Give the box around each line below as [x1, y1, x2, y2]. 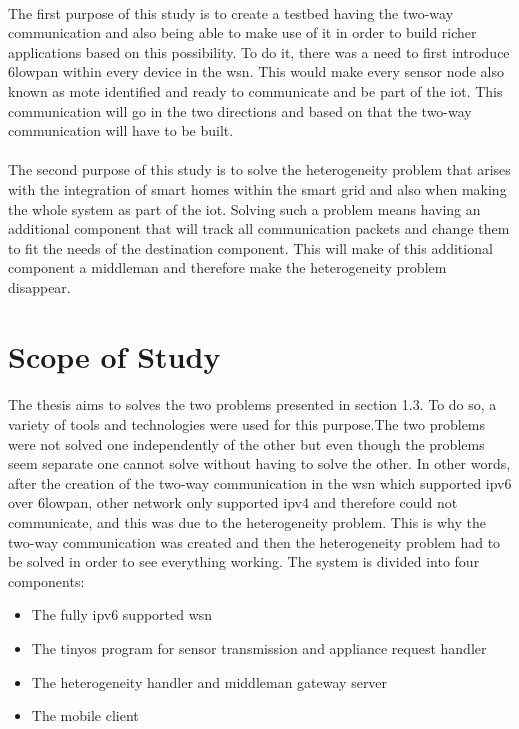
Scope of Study [8, 335, 221, 376]
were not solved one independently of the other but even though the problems [8, 433, 485, 454]
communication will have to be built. [8, 120, 234, 141]
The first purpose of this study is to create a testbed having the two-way [8, 2, 454, 23]
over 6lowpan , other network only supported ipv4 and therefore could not [8, 492, 458, 513]
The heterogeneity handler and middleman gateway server [31, 671, 388, 692]
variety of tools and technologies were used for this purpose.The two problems [8, 414, 486, 435]
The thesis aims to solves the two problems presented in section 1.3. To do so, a [8, 394, 497, 415]
